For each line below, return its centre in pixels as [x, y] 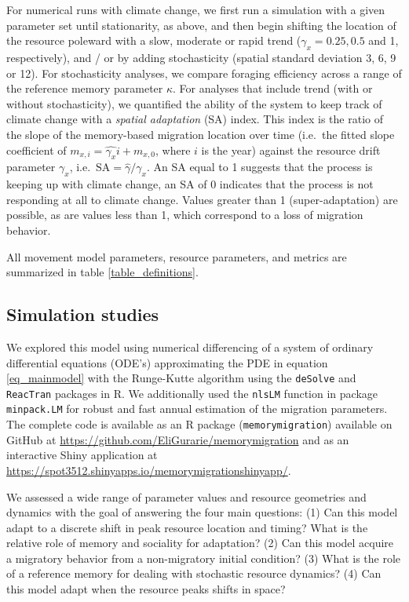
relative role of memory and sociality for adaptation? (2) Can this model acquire [200, 543]
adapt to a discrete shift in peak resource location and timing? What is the [187, 527]
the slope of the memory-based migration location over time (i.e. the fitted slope [201, 134]
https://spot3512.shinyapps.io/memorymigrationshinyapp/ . [149, 470]
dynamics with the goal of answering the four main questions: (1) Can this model [202, 512]
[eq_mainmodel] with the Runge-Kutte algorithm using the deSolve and [181, 378]
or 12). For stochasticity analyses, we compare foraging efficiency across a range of [204, 73]
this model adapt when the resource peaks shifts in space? [146, 589]
